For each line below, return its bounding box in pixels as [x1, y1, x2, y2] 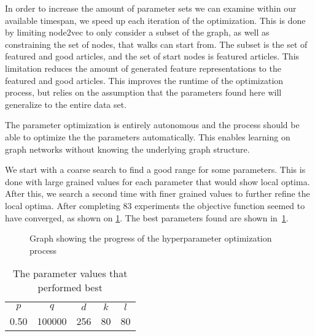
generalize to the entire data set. [5, 97, 127, 110]
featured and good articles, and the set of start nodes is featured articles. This [5, 50, 300, 63]
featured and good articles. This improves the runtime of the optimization [5, 74, 284, 86]
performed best [37, 280, 103, 295]
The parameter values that [13, 266, 128, 281]
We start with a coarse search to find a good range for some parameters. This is [5, 163, 306, 176]
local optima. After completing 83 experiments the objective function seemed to [5, 199, 305, 212]
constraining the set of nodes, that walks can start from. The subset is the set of [5, 37, 308, 50]
